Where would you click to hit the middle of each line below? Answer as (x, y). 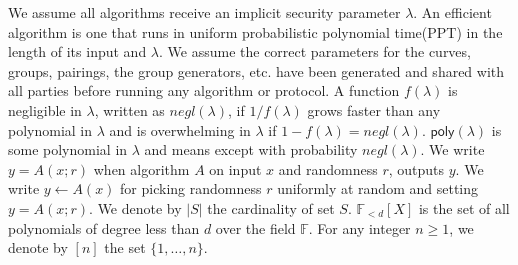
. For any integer (359, 227)
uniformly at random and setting (378, 188)
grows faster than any (374, 109)
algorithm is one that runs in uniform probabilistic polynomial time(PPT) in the (255, 31)
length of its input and (77, 51)
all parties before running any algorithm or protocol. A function (204, 90)
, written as (129, 109)
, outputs (416, 168)
